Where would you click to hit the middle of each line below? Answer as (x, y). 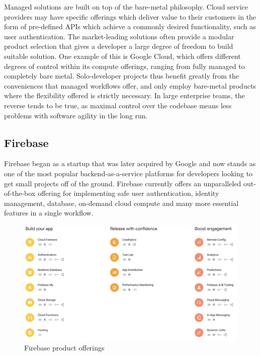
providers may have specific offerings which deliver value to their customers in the (130, 16)
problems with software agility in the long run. (76, 115)
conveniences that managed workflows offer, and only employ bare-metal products (130, 85)
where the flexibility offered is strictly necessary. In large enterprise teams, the (124, 95)
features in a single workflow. (49, 213)
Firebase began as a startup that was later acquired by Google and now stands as (130, 163)
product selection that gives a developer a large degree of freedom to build (119, 46)
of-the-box (20, 193)
